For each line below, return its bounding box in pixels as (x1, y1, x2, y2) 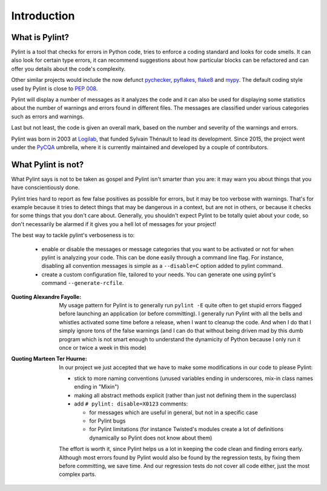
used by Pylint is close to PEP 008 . (11, 85, 98, 92)
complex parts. (59, 470, 96, 478)
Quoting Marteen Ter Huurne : (11, 355, 87, 362)
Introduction (11, 9, 75, 22)
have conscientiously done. (11, 184, 80, 191)
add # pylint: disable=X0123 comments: (74, 400, 188, 407)
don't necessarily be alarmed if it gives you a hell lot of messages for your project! (11, 220, 217, 227)
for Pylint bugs (89, 417, 126, 424)
